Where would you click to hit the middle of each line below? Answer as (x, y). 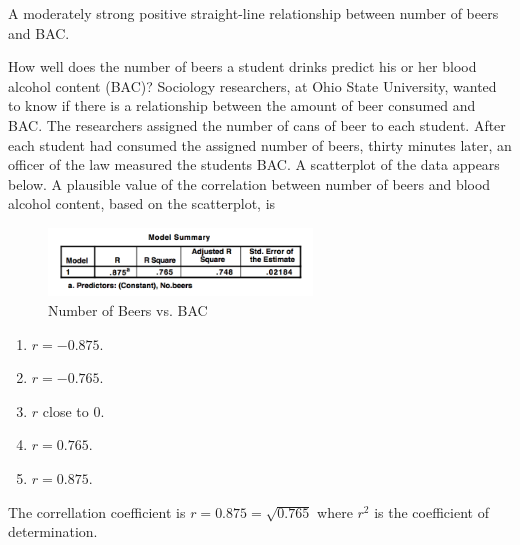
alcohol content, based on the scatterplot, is (142, 203)
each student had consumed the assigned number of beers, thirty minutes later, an (260, 144)
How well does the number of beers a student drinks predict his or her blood (242, 66)
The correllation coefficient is (97, 511)
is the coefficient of (431, 511)
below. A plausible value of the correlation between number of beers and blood (249, 183)
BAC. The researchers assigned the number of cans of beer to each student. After (257, 124)
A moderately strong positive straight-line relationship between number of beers (253, 13)
